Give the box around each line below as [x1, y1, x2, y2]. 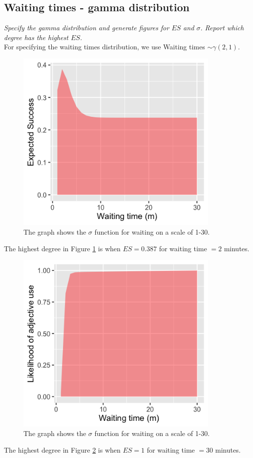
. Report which [200, 22, 244, 33]
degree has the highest [4, 32, 68, 42]
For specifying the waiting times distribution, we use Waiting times [4, 42, 205, 52]
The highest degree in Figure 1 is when [4, 243, 121, 253]
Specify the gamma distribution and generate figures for [4, 22, 169, 33]
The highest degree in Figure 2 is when [4, 444, 121, 455]
